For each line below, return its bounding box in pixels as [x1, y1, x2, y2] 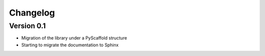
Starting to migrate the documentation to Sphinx [21, 42, 119, 48]
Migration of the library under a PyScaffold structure [21, 35, 127, 41]
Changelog [9, 7, 55, 18]
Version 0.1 [9, 21, 46, 30]
